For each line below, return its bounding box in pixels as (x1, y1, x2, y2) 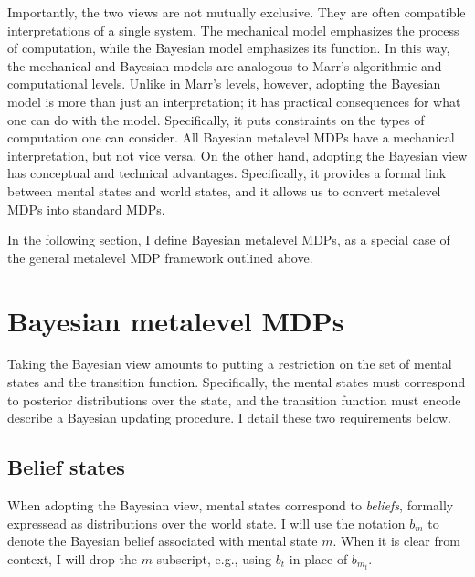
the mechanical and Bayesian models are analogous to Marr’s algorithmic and (7, 56, 442, 75)
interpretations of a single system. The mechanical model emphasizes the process (7, 20, 459, 39)
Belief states (7, 453, 125, 481)
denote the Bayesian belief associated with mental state (7, 531, 318, 551)
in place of (289, 549, 348, 568)
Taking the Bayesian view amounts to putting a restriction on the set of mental (7, 354, 452, 373)
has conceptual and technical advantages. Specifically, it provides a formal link (7, 163, 447, 183)
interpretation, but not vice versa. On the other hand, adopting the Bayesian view (7, 145, 468, 164)
